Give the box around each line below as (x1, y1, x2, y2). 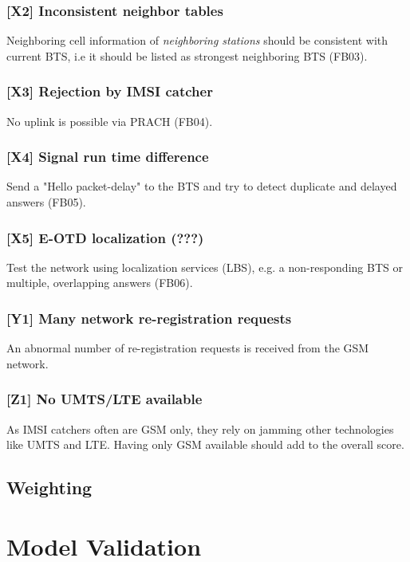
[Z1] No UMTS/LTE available (6, 389, 203, 409)
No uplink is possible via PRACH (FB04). (6, 112, 213, 129)
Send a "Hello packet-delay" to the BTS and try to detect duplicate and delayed (6, 178, 397, 195)
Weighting (6, 475, 93, 500)
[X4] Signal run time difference (6, 147, 209, 167)
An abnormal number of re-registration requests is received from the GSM (6, 340, 369, 356)
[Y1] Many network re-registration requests (6, 308, 292, 328)
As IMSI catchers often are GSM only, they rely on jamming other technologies (6, 420, 394, 437)
